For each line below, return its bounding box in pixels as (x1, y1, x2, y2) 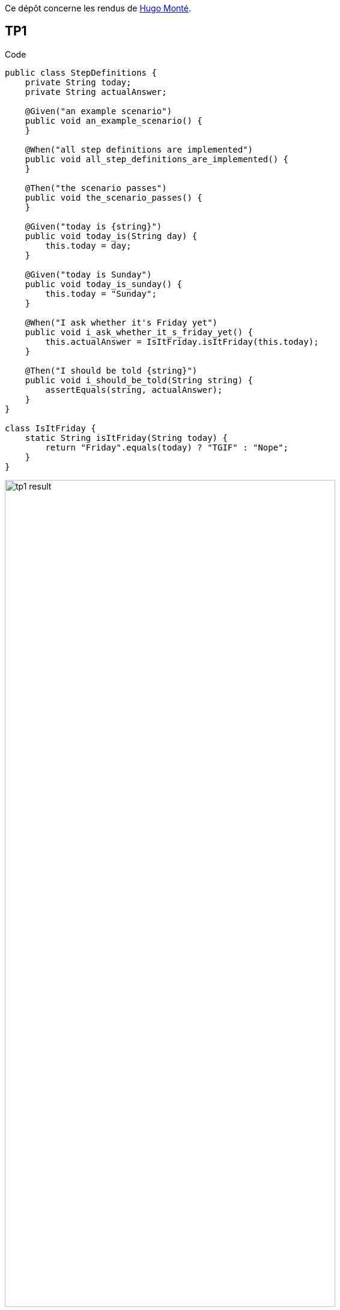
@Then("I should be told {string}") (25, 365, 198, 375)
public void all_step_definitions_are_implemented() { (25, 154, 289, 164)
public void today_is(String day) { (25, 231, 198, 241)
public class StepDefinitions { (5, 67, 157, 77)
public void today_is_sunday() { (25, 279, 183, 289)
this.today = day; (45, 240, 132, 250)
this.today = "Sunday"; (45, 288, 157, 299)
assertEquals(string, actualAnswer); (45, 384, 223, 395)
